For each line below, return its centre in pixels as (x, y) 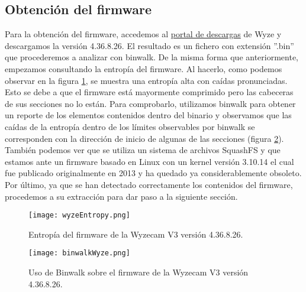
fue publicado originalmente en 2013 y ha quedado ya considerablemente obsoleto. (153, 173)
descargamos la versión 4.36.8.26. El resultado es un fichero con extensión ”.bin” (149, 45)
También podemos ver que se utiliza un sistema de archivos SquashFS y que (143, 150)
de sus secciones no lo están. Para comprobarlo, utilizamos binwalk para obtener (150, 103)
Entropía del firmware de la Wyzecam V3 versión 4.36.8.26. (136, 234)
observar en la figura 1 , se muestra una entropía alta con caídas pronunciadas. (146, 80)
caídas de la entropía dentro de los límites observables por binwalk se (130, 126)
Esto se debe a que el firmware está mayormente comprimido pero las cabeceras (149, 92)
